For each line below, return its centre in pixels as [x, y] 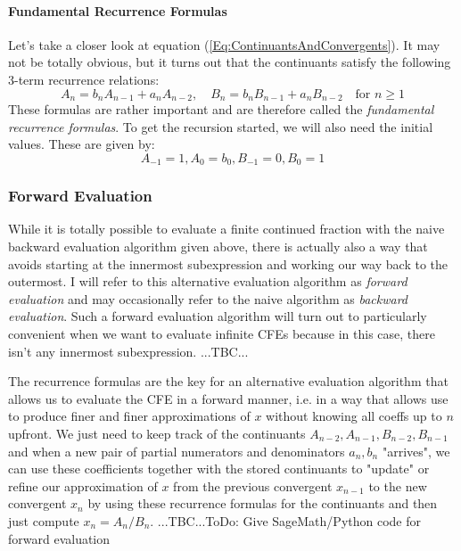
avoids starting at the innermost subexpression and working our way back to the [228, 263]
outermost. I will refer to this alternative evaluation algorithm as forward [208, 281]
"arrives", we [416, 451]
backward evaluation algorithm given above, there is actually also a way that [218, 247]
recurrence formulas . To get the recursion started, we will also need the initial [221, 126]
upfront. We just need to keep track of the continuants [157, 434]
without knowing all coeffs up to [354, 416]
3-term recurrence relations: [84, 79]
